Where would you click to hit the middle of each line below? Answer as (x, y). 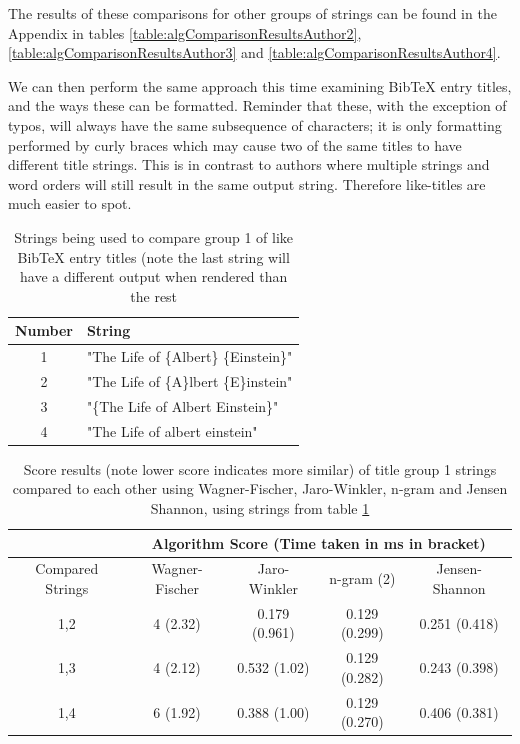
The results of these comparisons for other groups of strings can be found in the (252, 13)
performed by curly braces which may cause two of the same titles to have (235, 144)
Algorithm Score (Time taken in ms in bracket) (318, 542)
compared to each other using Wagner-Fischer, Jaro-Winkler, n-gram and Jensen (260, 488)
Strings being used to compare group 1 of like (154, 236)
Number (44, 330)
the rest (154, 295)
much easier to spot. (70, 203)
